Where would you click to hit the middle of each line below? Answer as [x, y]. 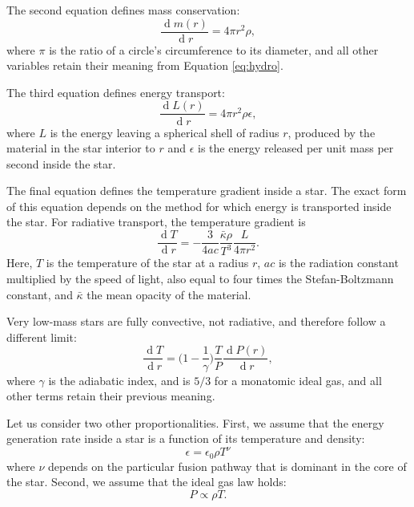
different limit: [42, 337]
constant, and [40, 294]
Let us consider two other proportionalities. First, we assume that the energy [195, 422]
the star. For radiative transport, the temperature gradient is [156, 222]
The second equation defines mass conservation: [123, 10]
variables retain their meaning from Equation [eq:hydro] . [145, 65]
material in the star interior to [81, 148]
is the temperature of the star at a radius [147, 263]
